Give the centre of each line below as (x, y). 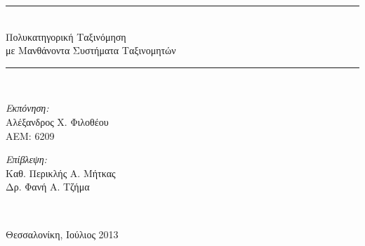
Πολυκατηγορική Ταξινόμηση (66, 36)
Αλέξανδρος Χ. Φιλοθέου (57, 121)
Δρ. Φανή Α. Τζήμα (48, 187)
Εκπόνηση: (27, 108)
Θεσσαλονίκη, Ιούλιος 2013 (62, 234)
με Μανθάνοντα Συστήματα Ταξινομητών (91, 50)
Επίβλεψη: (26, 159)
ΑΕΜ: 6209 (30, 135)
